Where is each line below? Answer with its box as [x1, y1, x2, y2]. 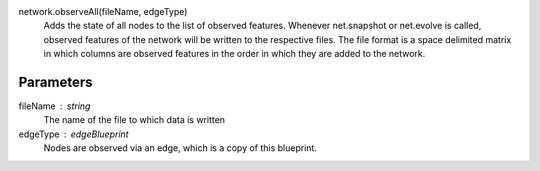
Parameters [18, 73, 93, 90]
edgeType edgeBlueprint [18, 128, 129, 140]
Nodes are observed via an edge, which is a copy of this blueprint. [43, 142, 317, 154]
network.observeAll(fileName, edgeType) [18, 6, 188, 17]
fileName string [18, 100, 91, 112]
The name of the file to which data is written [43, 114, 225, 126]
